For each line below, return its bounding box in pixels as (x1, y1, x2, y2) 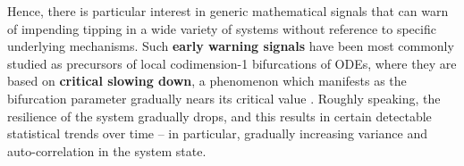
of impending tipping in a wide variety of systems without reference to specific (7, 19, 436, 37)
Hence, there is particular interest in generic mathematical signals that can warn (7, 2, 449, 20)
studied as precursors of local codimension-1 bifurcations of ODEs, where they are (7, 54, 457, 72)
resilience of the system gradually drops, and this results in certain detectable (7, 106, 432, 125)
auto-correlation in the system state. (7, 141, 207, 160)
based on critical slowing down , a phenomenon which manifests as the (7, 71, 407, 90)
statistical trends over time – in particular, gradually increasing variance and (7, 124, 427, 143)
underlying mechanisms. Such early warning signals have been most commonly (7, 37, 454, 55)
